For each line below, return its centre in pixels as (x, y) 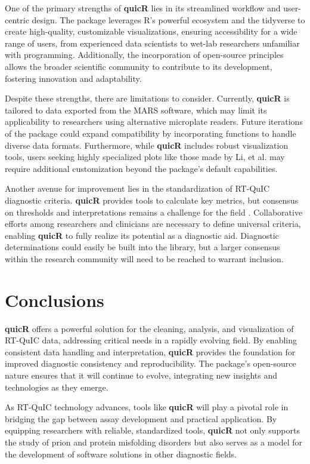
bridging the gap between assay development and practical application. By (141, 418)
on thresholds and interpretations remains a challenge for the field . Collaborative (154, 212)
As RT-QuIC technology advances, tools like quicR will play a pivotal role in (147, 407)
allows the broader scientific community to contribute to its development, (139, 66)
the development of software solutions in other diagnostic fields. (121, 454)
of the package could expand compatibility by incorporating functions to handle (151, 133)
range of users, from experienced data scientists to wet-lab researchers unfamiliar (152, 43)
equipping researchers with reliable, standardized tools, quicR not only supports (152, 430)
